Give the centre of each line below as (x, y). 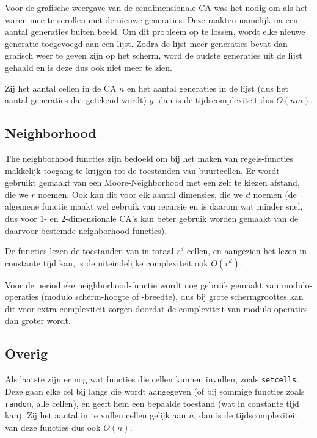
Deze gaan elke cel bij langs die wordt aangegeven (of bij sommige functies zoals (155, 391)
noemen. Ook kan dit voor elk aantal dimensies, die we (140, 194)
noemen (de (275, 194)
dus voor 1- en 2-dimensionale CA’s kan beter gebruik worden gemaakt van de (152, 218)
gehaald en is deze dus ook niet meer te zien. (89, 67)
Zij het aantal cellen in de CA (61, 88)
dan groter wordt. (38, 320)
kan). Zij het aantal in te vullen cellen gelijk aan (96, 415)
